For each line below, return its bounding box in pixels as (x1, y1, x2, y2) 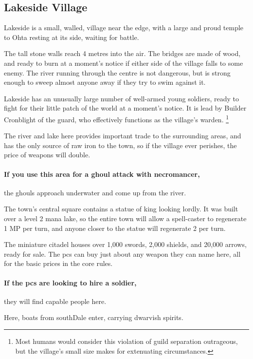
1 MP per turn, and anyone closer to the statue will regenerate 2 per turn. (4, 223, 226, 233)
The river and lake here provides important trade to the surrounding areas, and (4, 131, 241, 141)
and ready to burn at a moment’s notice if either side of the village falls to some (4, 57, 243, 68)
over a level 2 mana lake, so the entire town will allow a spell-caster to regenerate (4, 213, 247, 223)
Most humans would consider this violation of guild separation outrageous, (15, 336, 238, 346)
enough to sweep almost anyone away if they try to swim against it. (4, 77, 206, 87)
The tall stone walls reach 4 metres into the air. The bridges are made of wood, (4, 48, 241, 58)
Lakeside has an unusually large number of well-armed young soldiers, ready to (4, 93, 239, 103)
